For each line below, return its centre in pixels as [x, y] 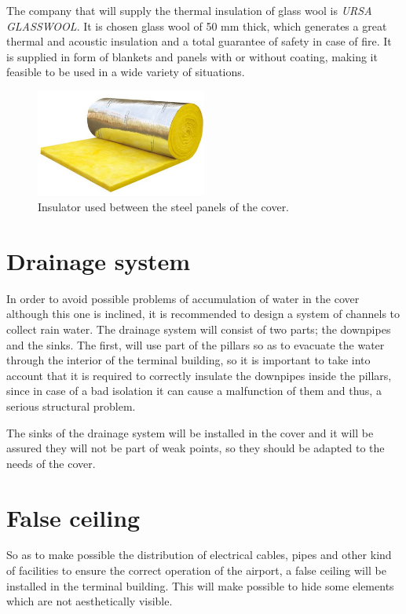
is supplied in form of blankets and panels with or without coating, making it [192, 56]
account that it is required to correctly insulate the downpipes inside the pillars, [199, 375]
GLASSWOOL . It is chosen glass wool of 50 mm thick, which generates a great [197, 26]
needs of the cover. [51, 463]
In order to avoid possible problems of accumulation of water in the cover [183, 298]
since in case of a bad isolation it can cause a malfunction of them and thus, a [194, 391]
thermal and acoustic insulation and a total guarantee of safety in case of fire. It [199, 41]
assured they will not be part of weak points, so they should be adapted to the [196, 448]
